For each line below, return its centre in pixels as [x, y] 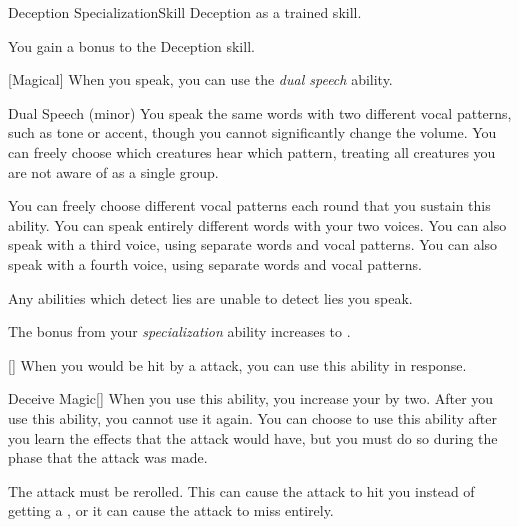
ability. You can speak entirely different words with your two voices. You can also [257, 224]
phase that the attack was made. [108, 457]
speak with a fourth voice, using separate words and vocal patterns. [215, 263]
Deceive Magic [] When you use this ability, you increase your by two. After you [251, 398]
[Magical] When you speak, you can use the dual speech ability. [200, 79]
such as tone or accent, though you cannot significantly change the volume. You [252, 132]
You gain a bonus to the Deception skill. [131, 45]
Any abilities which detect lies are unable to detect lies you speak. [210, 297]
